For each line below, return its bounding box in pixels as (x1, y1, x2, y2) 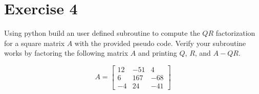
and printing (138, 48, 177, 58)
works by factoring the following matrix (4, 48, 128, 58)
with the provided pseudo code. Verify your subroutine (74, 37, 246, 48)
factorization (215, 28, 255, 38)
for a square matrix (4, 37, 65, 48)
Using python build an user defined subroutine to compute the (4, 28, 200, 38)
